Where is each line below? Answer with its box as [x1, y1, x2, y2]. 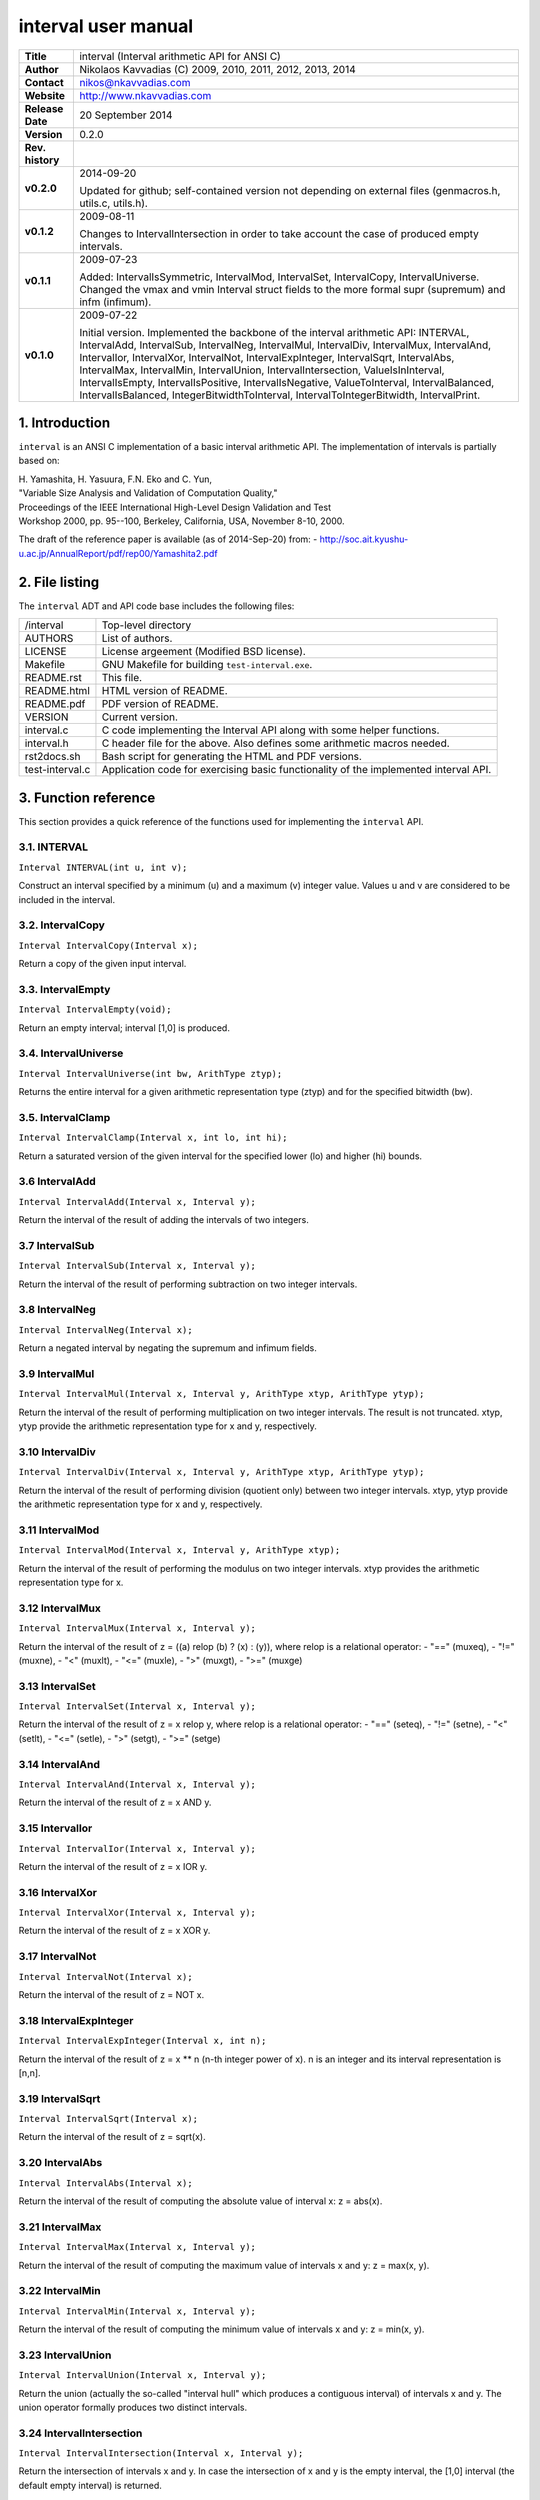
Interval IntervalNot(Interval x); [18, 1971, 194, 1982]
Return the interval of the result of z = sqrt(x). [18, 2131, 206, 2143]
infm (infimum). [79, 295, 152, 309]
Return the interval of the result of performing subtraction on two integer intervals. [18, 1278, 358, 1290]
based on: [18, 455, 60, 467]
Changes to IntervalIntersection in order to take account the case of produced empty [79, 226, 479, 240]
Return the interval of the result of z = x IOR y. [18, 1860, 208, 1872]
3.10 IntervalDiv [18, 1445, 97, 1459]
